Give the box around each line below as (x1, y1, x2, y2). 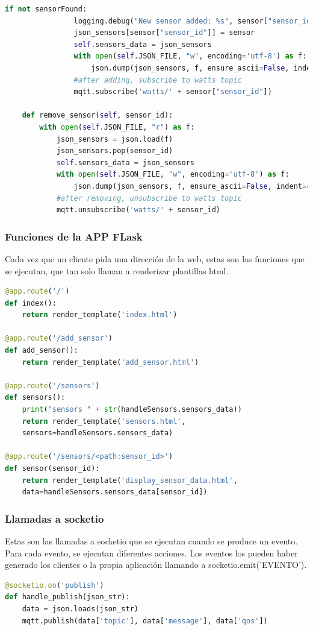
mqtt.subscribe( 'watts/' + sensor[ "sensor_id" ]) (73, 87, 272, 96)
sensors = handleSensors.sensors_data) (22, 429, 173, 438)
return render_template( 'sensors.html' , (22, 417, 186, 426)
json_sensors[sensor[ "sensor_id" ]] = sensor (73, 28, 255, 37)
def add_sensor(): (5, 346, 78, 355)
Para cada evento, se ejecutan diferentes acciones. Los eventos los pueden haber (5, 546, 298, 559)
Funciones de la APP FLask (5, 228, 143, 244)
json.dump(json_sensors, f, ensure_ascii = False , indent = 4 (73, 181, 311, 191)
